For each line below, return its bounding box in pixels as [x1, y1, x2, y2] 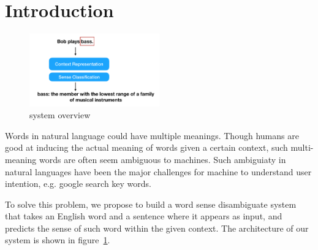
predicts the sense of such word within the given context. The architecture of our [5, 221, 309, 234]
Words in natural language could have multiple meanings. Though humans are [5, 129, 299, 142]
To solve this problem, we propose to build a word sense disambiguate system [5, 197, 297, 210]
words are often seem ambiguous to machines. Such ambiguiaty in [39, 153, 286, 165]
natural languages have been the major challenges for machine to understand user [5, 165, 312, 178]
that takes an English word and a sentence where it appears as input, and [5, 210, 282, 222]
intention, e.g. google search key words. [5, 177, 151, 190]
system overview [29, 108, 91, 121]
